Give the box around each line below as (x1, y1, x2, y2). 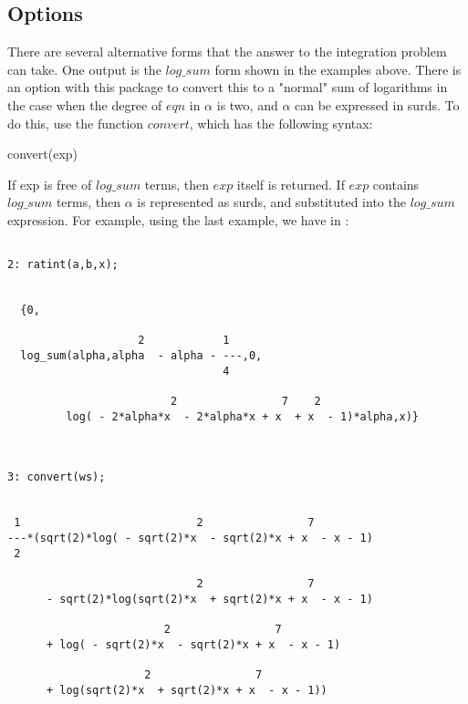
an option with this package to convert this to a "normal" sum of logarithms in (7, 78, 448, 97)
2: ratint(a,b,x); (7, 258, 119, 272)
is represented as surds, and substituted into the (137, 192, 406, 212)
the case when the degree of (7, 95, 162, 114)
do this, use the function (7, 113, 144, 132)
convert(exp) (7, 144, 78, 163)
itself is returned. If (236, 174, 345, 193)
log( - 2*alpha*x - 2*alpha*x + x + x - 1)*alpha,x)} (66, 409, 420, 423)
